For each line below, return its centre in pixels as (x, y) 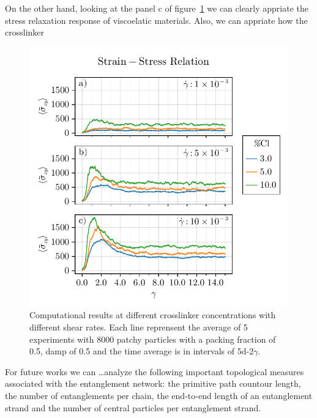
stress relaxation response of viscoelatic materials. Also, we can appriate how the (156, 20)
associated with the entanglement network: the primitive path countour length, (153, 383)
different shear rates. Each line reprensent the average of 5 (139, 327)
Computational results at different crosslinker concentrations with (153, 315)
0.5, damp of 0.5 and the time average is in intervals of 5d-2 (142, 351)
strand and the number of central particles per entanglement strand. (133, 407)
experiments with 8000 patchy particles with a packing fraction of (153, 339)
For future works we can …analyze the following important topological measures (155, 371)
